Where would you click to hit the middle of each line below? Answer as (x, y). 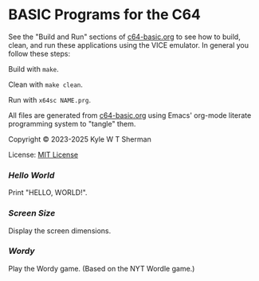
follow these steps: (39, 53)
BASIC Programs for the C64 (105, 15)
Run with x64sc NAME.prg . (50, 100)
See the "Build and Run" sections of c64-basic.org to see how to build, (124, 37)
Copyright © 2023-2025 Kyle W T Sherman (80, 139)
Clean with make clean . (46, 84)
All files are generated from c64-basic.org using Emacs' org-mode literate (130, 115)
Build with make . (34, 68)
